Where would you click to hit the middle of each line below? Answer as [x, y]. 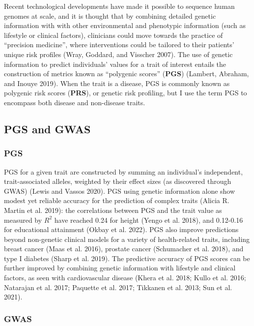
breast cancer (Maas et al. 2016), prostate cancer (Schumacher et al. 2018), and [124, 249]
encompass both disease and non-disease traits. [75, 102]
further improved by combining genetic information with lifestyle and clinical [120, 268]
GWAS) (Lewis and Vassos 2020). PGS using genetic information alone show [120, 191]
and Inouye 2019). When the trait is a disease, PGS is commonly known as [117, 83]
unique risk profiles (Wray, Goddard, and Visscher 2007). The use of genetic [118, 54]
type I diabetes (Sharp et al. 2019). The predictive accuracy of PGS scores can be [127, 258]
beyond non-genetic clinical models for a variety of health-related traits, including [127, 239]
